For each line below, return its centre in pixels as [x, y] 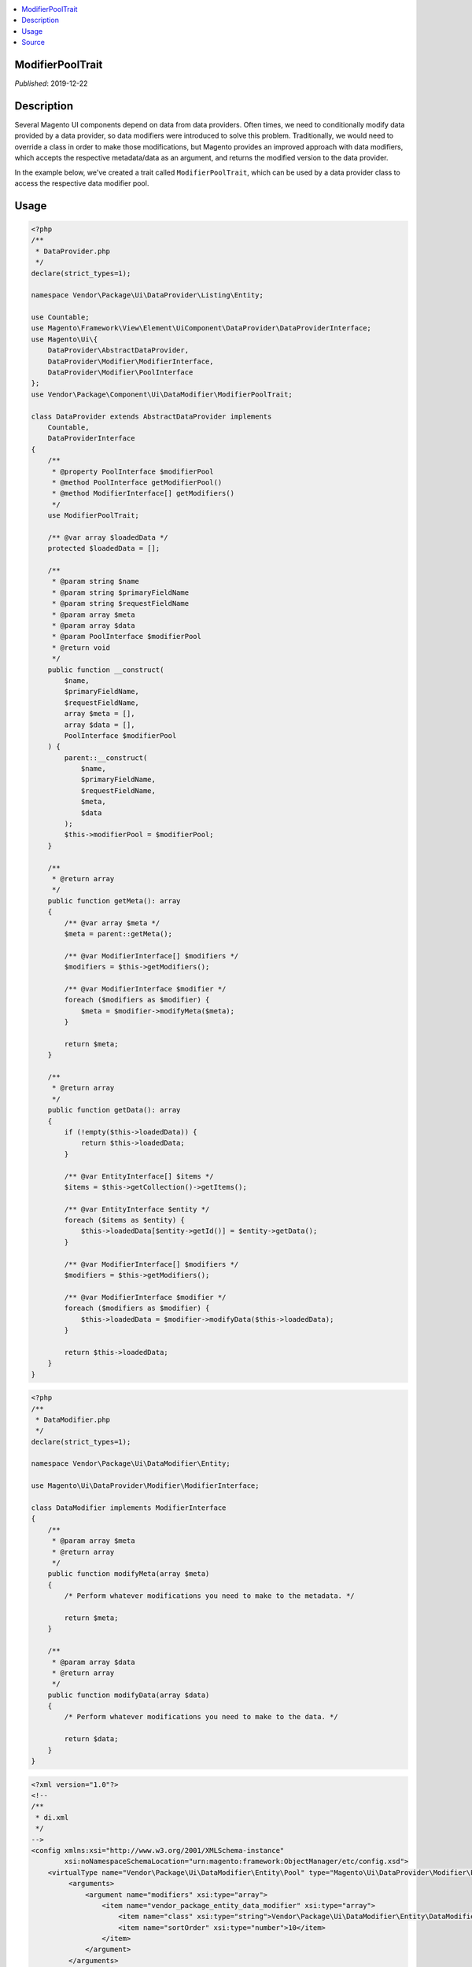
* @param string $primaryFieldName [120, 592]
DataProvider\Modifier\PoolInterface [120, 373]
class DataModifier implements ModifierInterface [129, 1508]
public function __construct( [106, 670]
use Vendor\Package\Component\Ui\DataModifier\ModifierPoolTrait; [162, 394]
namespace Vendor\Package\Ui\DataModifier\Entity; [131, 1464]
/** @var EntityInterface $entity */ [137, 1209]
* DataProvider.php [73, 251]
